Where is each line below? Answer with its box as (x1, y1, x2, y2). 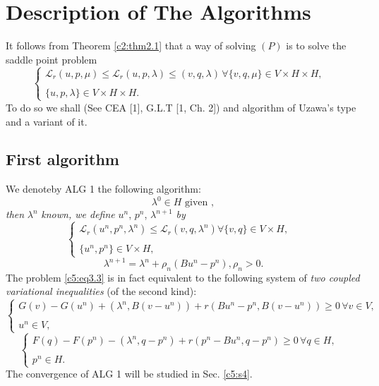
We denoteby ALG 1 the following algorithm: (6, 181, 201, 196)
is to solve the (286, 38, 347, 53)
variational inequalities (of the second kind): (6, 284, 197, 298)
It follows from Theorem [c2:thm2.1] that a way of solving (6, 38, 256, 53)
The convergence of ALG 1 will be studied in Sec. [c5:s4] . (6, 366, 253, 381)
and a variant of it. (6, 114, 88, 128)
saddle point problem (6, 52, 97, 66)
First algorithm (6, 148, 119, 170)
